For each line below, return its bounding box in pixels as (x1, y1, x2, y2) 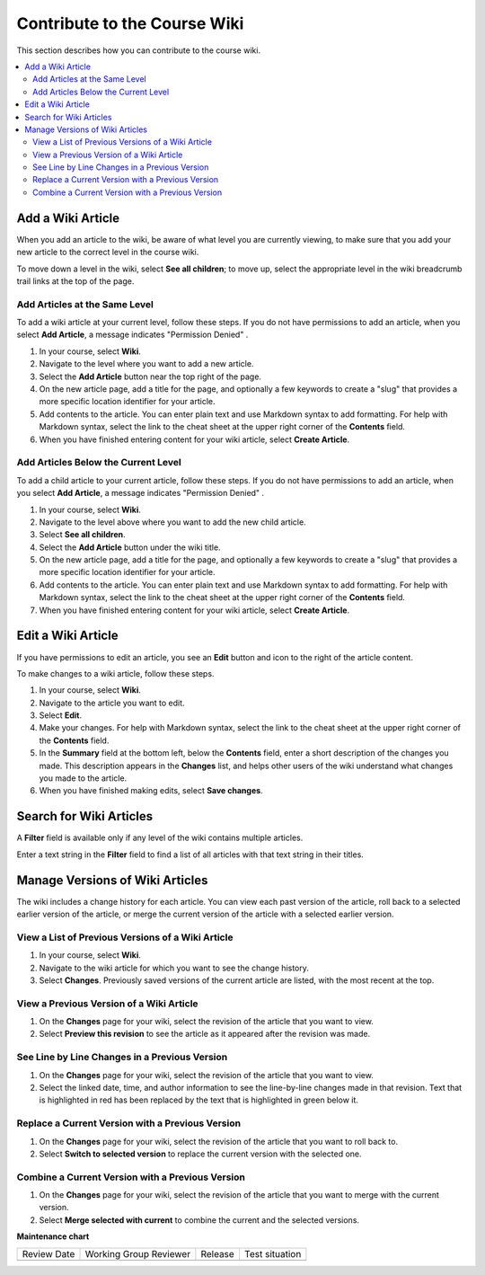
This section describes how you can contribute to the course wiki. (16, 45, 260, 56)
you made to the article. (39, 773, 128, 784)
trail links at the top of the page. (16, 275, 135, 287)
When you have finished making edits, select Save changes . (39, 785, 264, 796)
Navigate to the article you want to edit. (39, 697, 185, 708)
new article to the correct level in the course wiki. (16, 247, 199, 258)
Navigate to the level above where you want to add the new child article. (39, 517, 306, 527)
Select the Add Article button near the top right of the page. (39, 371, 262, 382)
